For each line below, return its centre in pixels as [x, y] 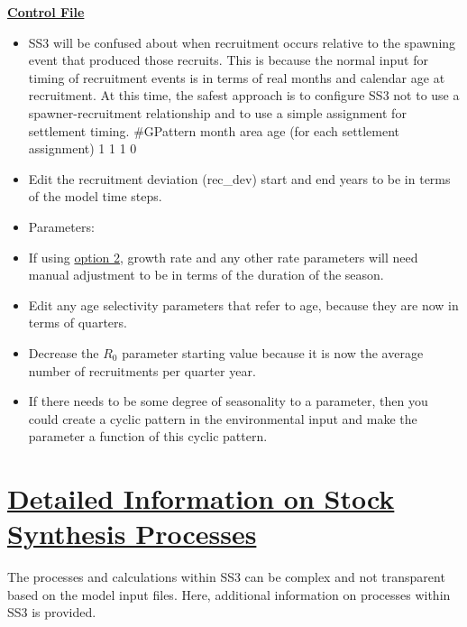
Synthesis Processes [132, 534]
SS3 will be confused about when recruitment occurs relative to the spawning [242, 42]
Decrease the [64, 352]
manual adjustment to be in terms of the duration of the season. [206, 275]
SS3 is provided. [52, 612]
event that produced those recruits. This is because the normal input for [228, 60]
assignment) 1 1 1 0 [82, 148]
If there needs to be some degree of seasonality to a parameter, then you [228, 401]
